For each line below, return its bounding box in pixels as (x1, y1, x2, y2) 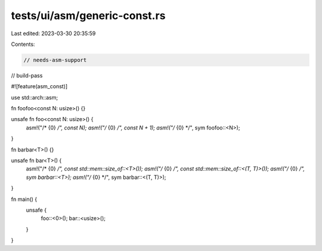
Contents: (11, 41, 35, 48)
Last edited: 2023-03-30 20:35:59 (11, 30, 96, 37)
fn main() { (11, 196, 38, 203)
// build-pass (11, 72, 43, 79)
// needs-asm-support (23, 57, 87, 63)
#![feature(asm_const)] (11, 83, 68, 90)
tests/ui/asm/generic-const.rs (11, 9, 166, 22)
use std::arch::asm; (11, 94, 58, 101)
